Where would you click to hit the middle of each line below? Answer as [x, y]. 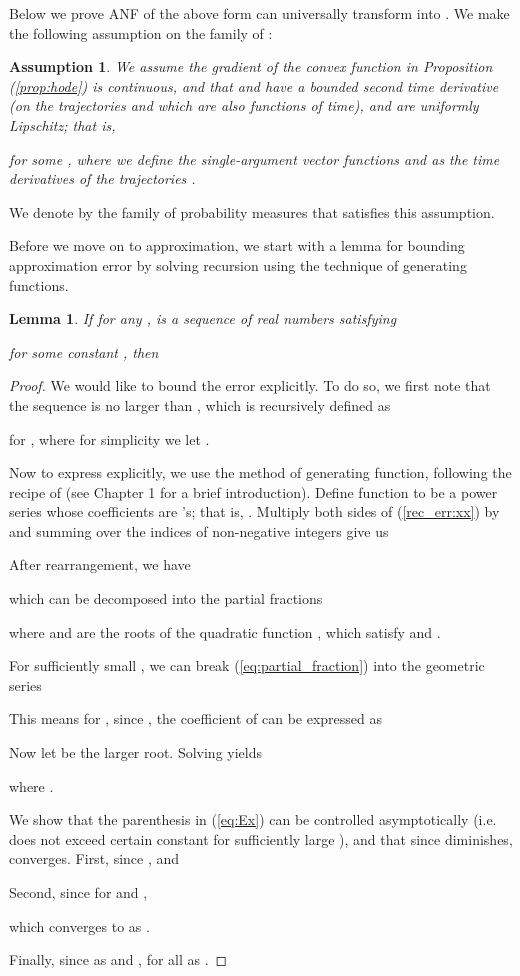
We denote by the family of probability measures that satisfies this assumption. [252, 211]
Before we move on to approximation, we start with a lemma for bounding [237, 245]
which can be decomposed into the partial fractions [166, 598]
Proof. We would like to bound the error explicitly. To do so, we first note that [250, 385]
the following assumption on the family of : [141, 32]
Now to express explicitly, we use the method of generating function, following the [260, 472]
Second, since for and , [78, 892]
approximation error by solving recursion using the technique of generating [238, 264]
